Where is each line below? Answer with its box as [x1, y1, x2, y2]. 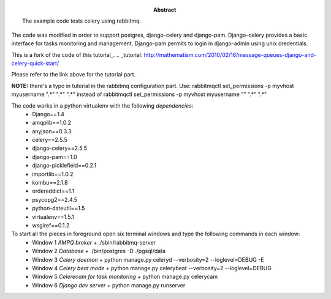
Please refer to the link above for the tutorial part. [11, 71, 136, 78]
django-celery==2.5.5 [32, 144, 88, 152]
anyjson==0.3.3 [32, 127, 72, 135]
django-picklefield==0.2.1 [32, 162, 97, 169]
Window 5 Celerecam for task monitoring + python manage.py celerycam [32, 273, 218, 281]
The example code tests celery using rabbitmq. [22, 17, 141, 24]
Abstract [153, 6, 177, 13]
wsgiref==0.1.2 [32, 221, 70, 229]
